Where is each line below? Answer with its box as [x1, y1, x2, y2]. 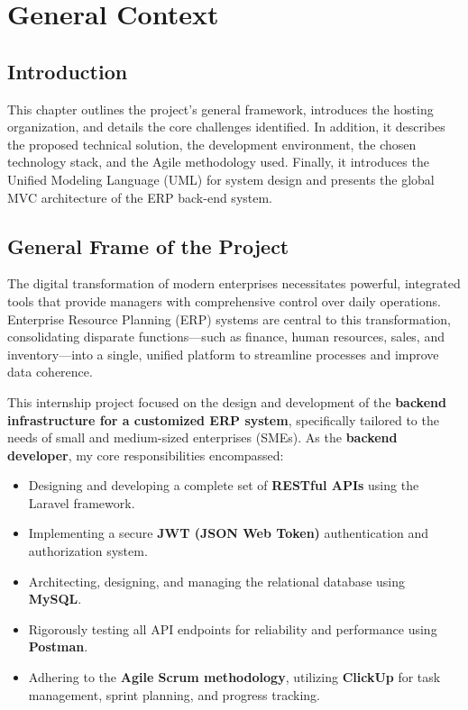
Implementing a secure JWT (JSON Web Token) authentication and [28, 523, 429, 542]
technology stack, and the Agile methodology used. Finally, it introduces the [7, 152, 429, 171]
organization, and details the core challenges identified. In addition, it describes [7, 117, 445, 136]
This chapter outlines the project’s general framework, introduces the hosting [7, 99, 434, 118]
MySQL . [28, 589, 82, 608]
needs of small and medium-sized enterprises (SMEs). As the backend [7, 428, 398, 447]
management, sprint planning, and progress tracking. [28, 685, 320, 704]
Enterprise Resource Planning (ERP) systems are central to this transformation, [7, 309, 451, 328]
